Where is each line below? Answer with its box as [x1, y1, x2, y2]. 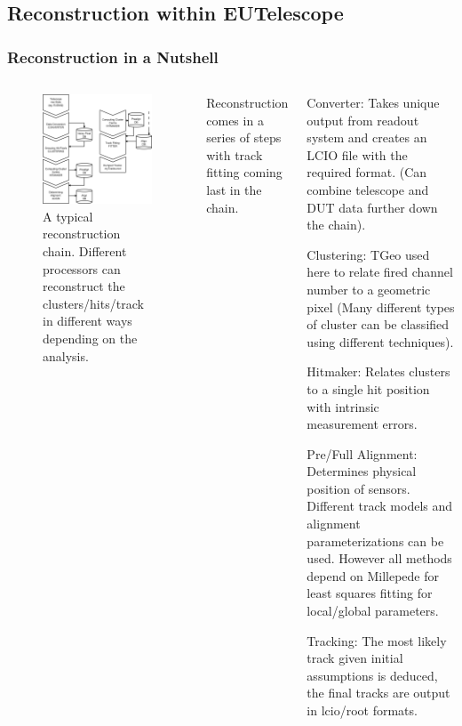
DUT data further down [307, 198, 438, 216]
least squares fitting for [307, 584, 433, 602]
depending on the [43, 329, 138, 348]
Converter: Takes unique [307, 93, 440, 111]
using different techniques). [307, 332, 454, 351]
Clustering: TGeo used [307, 245, 430, 263]
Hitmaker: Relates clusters [307, 362, 450, 381]
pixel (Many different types [307, 297, 455, 316]
